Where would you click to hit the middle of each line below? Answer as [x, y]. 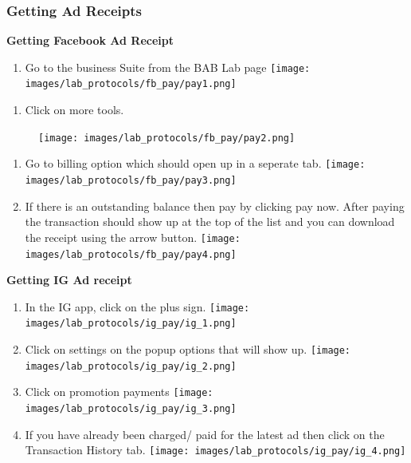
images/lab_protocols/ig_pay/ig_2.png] [131, 366]
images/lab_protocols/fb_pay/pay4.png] [131, 254]
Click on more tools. [74, 110]
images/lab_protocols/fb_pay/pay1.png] [131, 84]
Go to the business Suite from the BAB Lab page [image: [168, 67]
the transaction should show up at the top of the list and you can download [210, 222]
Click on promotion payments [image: [119, 392]
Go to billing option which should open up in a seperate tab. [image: [195, 163]
